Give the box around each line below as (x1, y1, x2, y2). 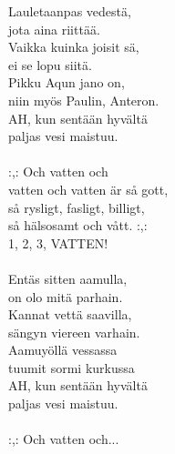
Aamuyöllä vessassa (8, 340, 118, 359)
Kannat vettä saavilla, (8, 305, 132, 324)
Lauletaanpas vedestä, (8, 2, 131, 20)
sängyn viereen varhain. (8, 322, 140, 341)
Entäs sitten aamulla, (8, 268, 128, 288)
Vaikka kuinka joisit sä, (8, 37, 139, 56)
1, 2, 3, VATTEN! (8, 233, 108, 252)
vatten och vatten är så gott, (8, 179, 169, 198)
